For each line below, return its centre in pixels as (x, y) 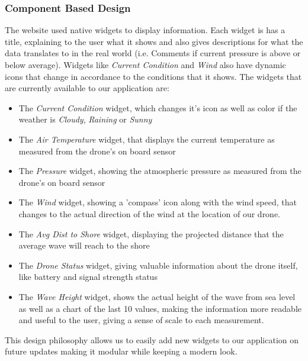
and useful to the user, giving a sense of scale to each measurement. (141, 320)
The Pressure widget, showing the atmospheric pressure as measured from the (160, 171)
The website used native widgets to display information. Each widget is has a (145, 30)
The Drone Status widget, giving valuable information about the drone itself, (158, 265)
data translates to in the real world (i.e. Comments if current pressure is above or (153, 53)
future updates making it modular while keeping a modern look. (121, 351)
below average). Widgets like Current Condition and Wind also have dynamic (145, 65)
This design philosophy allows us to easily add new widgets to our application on (152, 339)
